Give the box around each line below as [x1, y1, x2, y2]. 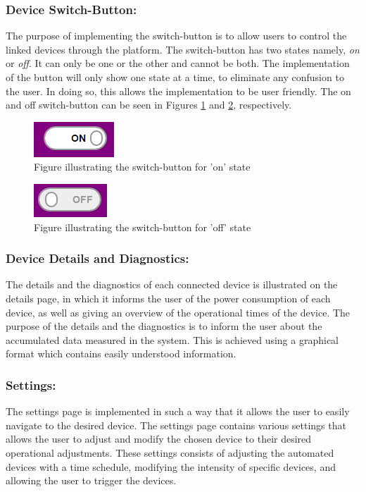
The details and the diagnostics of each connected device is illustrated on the [6, 277, 338, 292]
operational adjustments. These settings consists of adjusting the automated [6, 445, 334, 460]
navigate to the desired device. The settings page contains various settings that [6, 417, 346, 432]
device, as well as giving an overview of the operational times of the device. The [6, 305, 351, 319]
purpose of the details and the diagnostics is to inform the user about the [6, 319, 322, 333]
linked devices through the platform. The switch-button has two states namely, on [6, 42, 360, 56]
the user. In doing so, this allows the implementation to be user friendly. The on [6, 83, 351, 98]
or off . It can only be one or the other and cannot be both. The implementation [6, 56, 350, 70]
